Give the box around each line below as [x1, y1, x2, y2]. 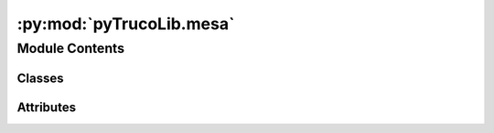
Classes [16, 70, 64, 86]
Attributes [16, 99, 77, 115]
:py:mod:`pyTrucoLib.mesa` [16, 14, 235, 34]
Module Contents [16, 40, 125, 56]
